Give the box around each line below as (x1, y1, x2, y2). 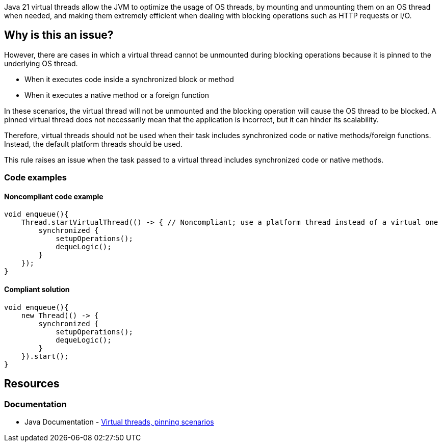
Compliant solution (4, 285, 70, 294)
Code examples (4, 172, 67, 183)
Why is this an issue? (4, 29, 114, 42)
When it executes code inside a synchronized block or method (24, 74, 234, 84)
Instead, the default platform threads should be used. (4, 139, 183, 148)
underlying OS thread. (4, 59, 78, 68)
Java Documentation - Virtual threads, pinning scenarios (24, 417, 214, 426)
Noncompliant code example (4, 192, 103, 201)
